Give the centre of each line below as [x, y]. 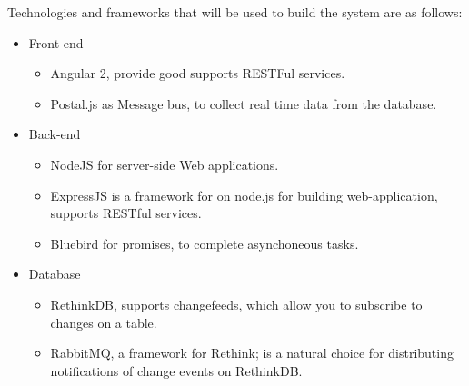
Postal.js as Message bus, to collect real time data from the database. [244, 103]
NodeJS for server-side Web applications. [165, 164]
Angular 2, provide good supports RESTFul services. [198, 73]
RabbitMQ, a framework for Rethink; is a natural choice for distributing [252, 353]
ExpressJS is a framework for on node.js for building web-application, [244, 195]
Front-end [56, 42]
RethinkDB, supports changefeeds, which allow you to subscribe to [236, 304]
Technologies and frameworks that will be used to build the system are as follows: [235, 12]
